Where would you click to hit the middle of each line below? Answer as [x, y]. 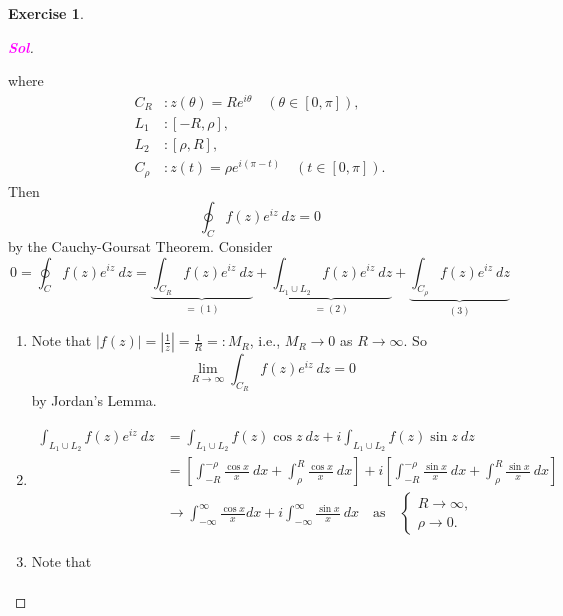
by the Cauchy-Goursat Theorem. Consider [140, 245]
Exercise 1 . [46, 13]
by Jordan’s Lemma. [94, 400]
